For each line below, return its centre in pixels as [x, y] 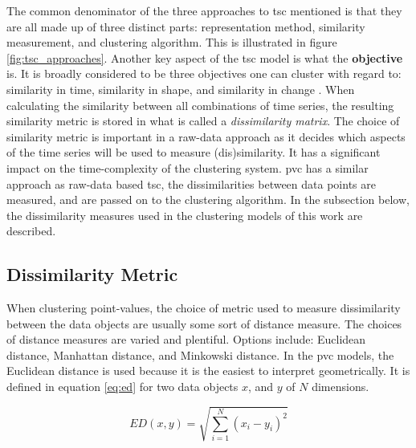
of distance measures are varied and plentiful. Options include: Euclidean [186, 339]
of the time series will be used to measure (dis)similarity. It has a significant [194, 152]
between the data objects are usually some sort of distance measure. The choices [204, 323]
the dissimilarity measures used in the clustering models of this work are [185, 215]
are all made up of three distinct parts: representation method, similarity [186, 26]
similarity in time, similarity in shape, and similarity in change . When [181, 89]
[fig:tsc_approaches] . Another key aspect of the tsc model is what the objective [205, 57]
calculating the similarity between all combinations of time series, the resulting [200, 105]
